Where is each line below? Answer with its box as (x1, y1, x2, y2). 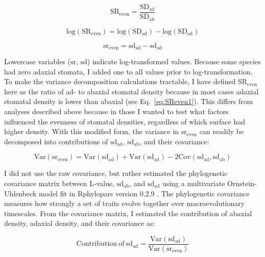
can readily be (199, 126, 244, 137)
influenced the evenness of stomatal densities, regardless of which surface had (4, 116, 246, 126)
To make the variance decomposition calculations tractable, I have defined (4, 76, 236, 87)
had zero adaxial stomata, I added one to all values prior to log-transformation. (4, 66, 253, 76)
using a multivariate (162, 177, 225, 188)
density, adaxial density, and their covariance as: (4, 218, 155, 228)
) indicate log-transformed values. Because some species (87, 56, 261, 66)
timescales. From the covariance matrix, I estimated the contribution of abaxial (4, 208, 252, 218)
